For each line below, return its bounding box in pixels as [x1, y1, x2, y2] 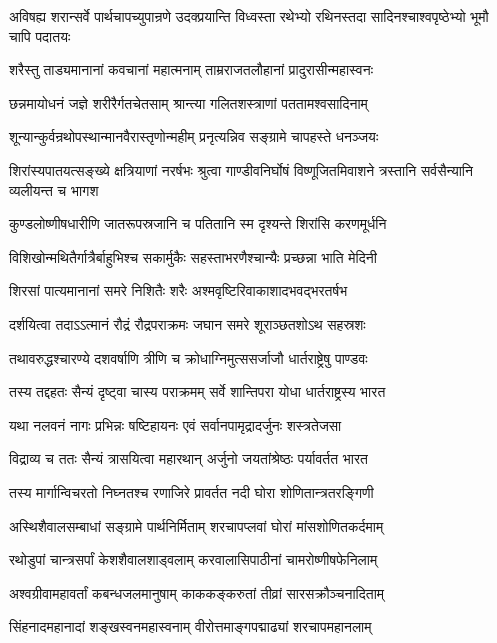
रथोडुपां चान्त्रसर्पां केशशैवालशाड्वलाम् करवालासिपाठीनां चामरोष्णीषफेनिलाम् [9, 549, 378, 570]
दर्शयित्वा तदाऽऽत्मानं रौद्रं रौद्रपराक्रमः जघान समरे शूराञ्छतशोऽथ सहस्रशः [9, 313, 366, 334]
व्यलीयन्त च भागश [9, 179, 99, 200]
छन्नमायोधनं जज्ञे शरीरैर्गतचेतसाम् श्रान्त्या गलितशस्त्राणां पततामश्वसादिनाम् [9, 92, 368, 113]
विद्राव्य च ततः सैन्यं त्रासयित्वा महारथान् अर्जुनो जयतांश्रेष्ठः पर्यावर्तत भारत [9, 448, 368, 469]
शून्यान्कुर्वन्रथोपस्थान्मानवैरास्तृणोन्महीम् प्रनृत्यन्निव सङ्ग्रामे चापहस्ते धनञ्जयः [9, 126, 379, 147]
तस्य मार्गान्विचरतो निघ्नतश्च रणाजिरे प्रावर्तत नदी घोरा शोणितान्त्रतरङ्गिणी [9, 481, 374, 502]
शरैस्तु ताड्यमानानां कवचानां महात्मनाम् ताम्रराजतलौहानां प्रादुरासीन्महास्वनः [9, 59, 374, 80]
